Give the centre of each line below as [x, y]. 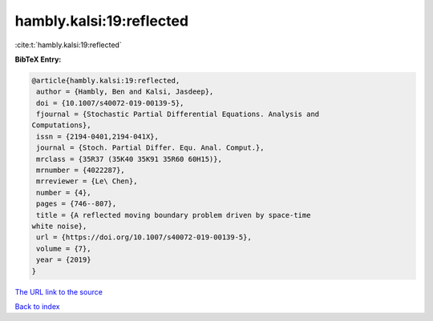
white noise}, [59, 226]
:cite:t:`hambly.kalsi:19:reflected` [68, 45]
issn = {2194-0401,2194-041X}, [98, 136]
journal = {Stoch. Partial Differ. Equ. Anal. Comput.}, [150, 148]
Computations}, [61, 125]
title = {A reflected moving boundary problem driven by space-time [174, 215]
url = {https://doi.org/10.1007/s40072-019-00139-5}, [144, 237]
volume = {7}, [64, 249]
